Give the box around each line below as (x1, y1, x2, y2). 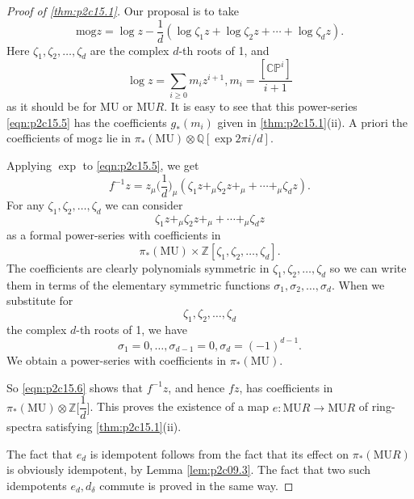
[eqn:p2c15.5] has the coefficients (6, 113, 167, 130)
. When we (331, 276, 385, 293)
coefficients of (6, 129, 73, 146)
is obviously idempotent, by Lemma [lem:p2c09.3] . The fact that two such (6, 461, 371, 478)
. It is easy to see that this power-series (164, 98, 358, 115)
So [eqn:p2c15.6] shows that (6, 378, 143, 395)
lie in (106, 129, 131, 146)
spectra (6, 418, 43, 435)
